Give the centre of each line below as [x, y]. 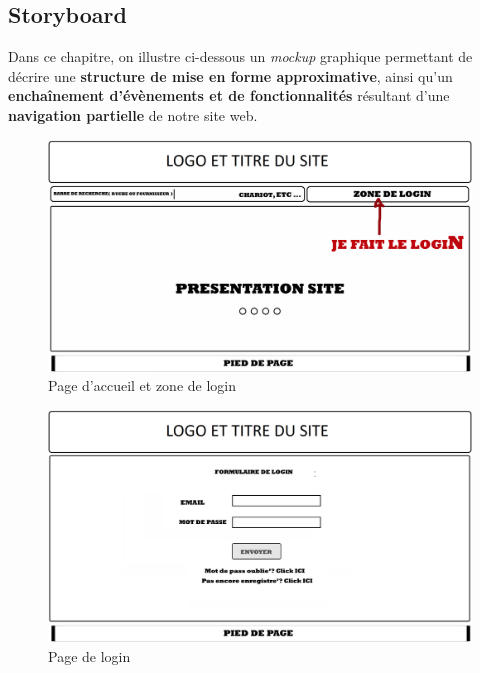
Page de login [89, 655]
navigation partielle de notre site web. [133, 114]
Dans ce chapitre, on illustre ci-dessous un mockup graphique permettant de [240, 56]
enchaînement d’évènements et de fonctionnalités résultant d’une [229, 95]
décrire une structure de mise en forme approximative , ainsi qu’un [230, 75]
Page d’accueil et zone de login [142, 385]
